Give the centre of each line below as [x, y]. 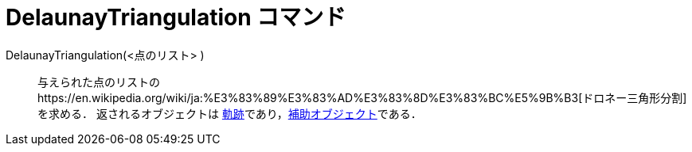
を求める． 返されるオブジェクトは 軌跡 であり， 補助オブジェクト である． [230, 113]
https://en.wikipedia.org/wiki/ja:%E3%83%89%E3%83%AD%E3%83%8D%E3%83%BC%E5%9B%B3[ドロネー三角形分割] [362, 97]
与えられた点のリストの [99, 82]
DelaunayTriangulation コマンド [176, 17]
